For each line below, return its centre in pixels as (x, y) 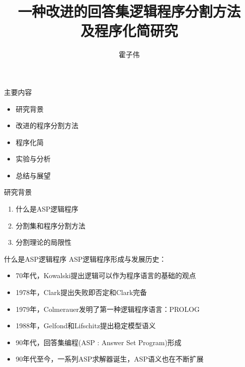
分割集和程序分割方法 (50, 225)
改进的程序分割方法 (47, 125)
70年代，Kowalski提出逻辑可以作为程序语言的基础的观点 (106, 275)
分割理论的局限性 (43, 242)
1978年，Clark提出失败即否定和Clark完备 (81, 292)
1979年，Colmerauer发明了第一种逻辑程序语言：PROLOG (108, 309)
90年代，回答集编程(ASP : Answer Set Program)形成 (98, 342)
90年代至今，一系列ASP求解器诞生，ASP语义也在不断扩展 (110, 359)
